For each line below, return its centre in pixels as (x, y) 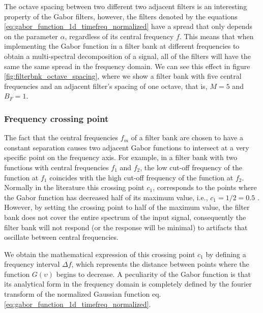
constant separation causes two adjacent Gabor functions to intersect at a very (127, 147)
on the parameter (31, 36)
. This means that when (216, 36)
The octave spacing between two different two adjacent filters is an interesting (126, 6)
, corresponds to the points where (205, 187)
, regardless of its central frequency (119, 36)
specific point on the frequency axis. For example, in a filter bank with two (121, 157)
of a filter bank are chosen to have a (187, 137)
